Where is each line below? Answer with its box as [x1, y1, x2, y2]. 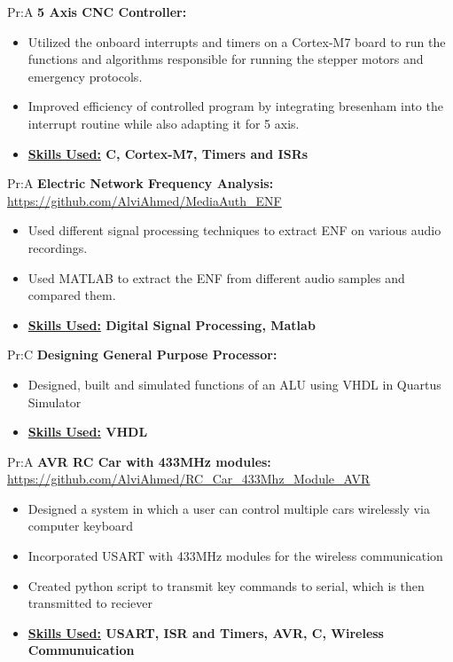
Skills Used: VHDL [27, 422, 148, 441]
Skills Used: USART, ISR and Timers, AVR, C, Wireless [27, 623, 384, 642]
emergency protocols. [27, 67, 143, 85]
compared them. [27, 286, 116, 304]
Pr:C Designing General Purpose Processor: [7, 345, 277, 364]
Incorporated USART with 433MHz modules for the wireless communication [27, 547, 443, 565]
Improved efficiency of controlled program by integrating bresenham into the [27, 97, 443, 115]
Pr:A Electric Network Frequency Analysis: [7, 174, 274, 193]
